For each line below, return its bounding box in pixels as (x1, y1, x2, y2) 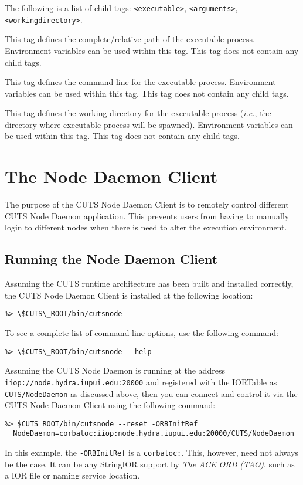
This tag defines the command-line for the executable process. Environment (5, 76, 276, 88)
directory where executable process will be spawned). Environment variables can (5, 118, 293, 130)
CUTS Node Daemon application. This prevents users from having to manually (5, 209, 290, 222)
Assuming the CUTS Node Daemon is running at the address (5, 364, 225, 377)
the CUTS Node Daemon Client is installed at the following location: (5, 289, 253, 301)
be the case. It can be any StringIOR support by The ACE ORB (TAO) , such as (5, 457, 295, 470)
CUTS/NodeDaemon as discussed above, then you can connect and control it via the (5, 387, 298, 399)
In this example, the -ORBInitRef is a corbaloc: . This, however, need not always (5, 446, 298, 459)
